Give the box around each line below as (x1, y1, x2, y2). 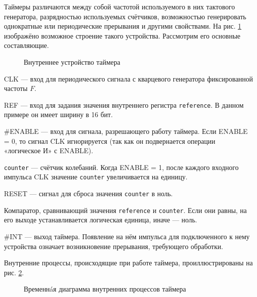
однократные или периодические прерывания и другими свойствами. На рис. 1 (4, 21, 242, 31)
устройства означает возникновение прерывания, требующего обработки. (4, 241, 223, 251)
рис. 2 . (4, 267, 24, 277)
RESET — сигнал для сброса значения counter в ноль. (4, 188, 173, 199)
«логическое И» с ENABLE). (4, 145, 93, 156)
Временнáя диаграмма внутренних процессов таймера (24, 284, 186, 294)
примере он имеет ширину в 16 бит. (4, 109, 113, 120)
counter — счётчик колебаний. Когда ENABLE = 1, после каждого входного (4, 162, 239, 172)
